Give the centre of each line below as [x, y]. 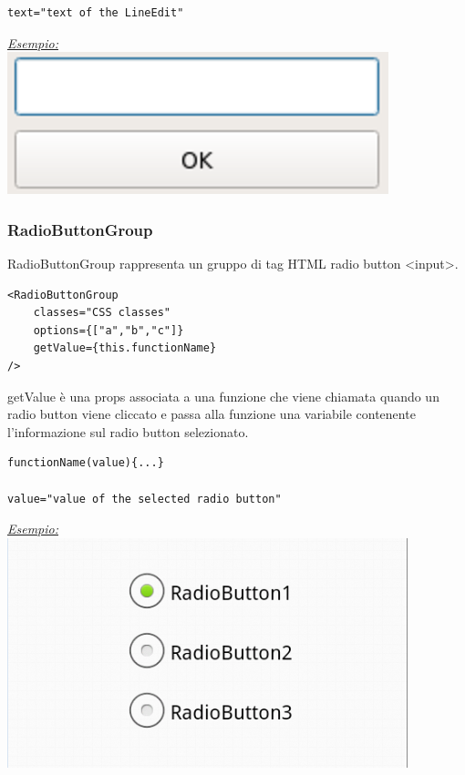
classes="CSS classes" [102, 313]
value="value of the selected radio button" [145, 499]
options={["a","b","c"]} [108, 330]
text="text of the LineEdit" [96, 13]
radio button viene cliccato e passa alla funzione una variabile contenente [212, 414]
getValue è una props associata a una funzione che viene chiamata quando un [223, 396]
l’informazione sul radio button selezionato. [128, 431]
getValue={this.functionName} [125, 348]
